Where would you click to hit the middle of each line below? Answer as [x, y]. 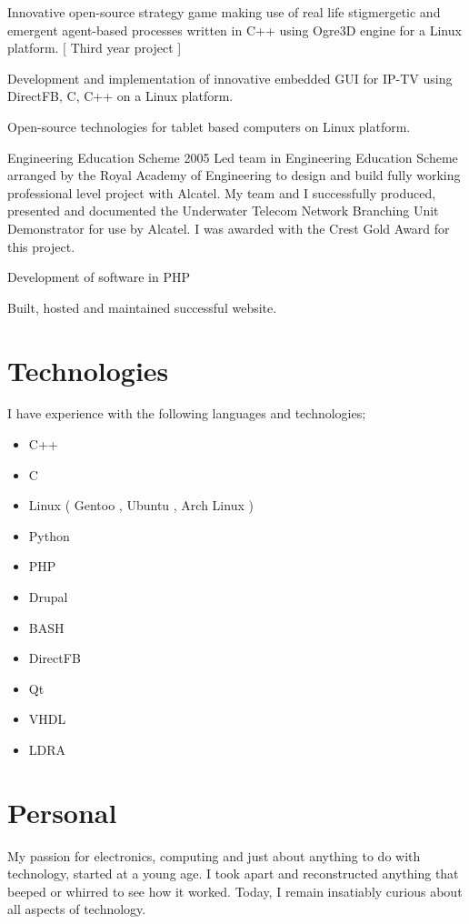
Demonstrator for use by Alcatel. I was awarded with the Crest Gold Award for [229, 228]
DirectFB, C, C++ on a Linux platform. [120, 96]
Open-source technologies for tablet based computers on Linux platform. [209, 126]
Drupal [48, 597]
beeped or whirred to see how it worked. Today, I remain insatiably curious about [235, 891]
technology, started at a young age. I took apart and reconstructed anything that [233, 874]
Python [49, 535]
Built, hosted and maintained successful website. [142, 307]
